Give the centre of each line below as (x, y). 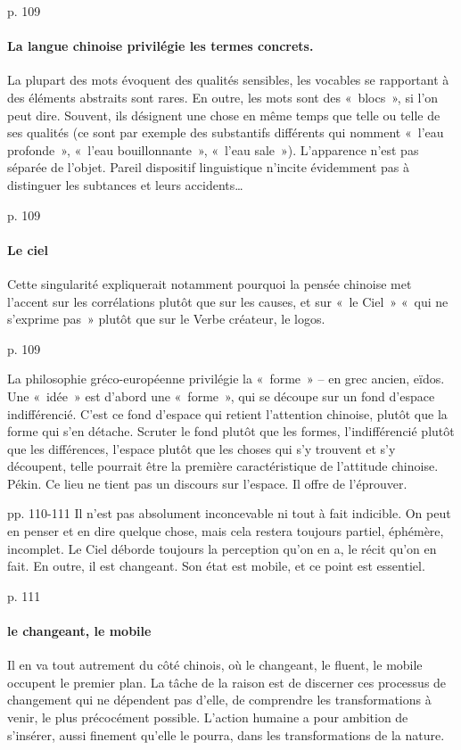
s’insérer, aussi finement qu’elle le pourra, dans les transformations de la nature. (226, 734)
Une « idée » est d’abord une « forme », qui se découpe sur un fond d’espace (221, 396)
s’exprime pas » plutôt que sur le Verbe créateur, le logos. (166, 319)
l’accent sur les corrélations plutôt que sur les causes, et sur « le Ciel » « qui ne (228, 301)
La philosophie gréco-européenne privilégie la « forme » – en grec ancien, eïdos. (226, 379)
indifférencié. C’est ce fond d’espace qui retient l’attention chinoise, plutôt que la (227, 413)
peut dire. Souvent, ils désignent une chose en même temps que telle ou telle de (224, 115)
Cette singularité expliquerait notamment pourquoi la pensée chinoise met (210, 283)
